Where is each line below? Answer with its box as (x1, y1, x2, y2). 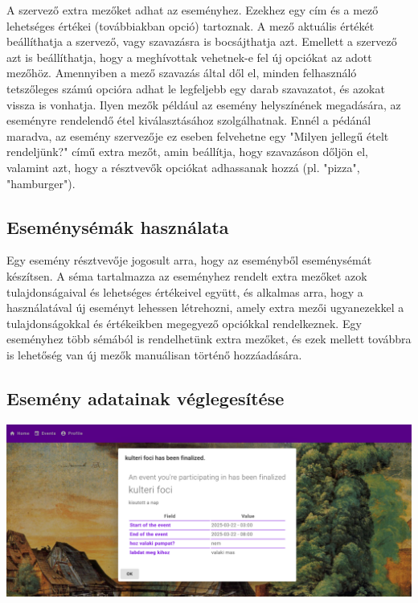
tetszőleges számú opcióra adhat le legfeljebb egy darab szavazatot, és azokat (6, 80, 385, 96)
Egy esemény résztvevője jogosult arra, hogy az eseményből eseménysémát (6, 252, 372, 269)
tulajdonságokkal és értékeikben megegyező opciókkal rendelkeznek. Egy (6, 314, 362, 331)
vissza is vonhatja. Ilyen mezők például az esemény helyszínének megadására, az (6, 96, 401, 113)
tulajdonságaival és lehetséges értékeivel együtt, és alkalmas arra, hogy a (6, 283, 363, 300)
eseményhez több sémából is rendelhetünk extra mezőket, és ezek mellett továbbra (6, 330, 412, 347)
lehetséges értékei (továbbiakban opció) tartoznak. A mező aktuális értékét (6, 17, 375, 34)
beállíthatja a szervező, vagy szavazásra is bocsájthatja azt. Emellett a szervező (6, 33, 397, 50)
